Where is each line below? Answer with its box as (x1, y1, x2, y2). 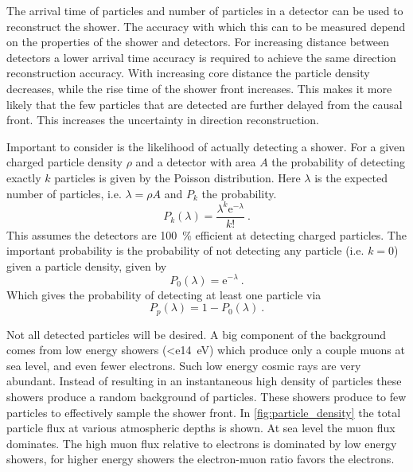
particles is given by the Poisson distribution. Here (54, 169, 301, 185)
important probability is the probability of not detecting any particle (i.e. (6, 242, 364, 259)
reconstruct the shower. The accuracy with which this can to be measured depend (6, 18, 406, 34)
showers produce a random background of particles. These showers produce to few (6, 388, 407, 404)
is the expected (314, 169, 388, 185)
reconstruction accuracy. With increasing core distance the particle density (6, 64, 370, 81)
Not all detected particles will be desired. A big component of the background (6, 326, 387, 342)
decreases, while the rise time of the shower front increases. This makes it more (6, 80, 392, 96)
